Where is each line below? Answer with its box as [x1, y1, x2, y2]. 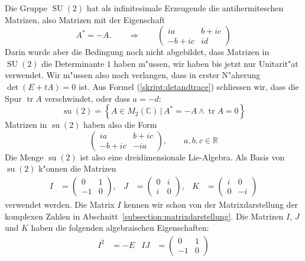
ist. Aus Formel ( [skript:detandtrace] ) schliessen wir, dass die [79, 80, 299, 92]
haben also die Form [83, 118, 157, 131]
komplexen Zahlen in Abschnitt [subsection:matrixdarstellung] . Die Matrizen [5, 210, 284, 222]
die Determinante [41, 57, 105, 69]
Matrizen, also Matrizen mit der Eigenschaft [5, 13, 166, 25]
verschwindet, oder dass [44, 92, 130, 104]
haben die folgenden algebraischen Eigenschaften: [31, 221, 209, 234]
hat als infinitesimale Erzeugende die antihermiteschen [86, 2, 284, 14]
